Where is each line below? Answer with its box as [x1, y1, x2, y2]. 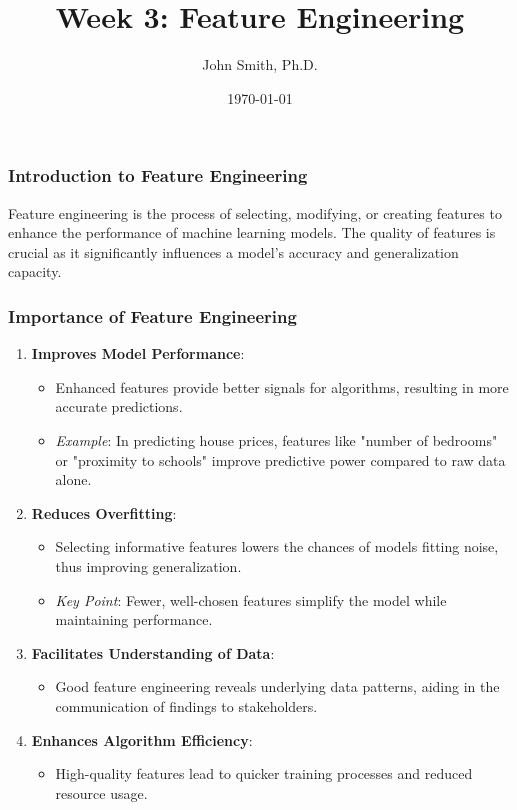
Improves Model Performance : [31, 343, 245, 364]
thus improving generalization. [55, 555, 242, 576]
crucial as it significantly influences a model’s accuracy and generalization [8, 241, 459, 262]
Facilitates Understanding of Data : [31, 642, 275, 663]
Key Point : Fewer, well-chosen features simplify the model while [55, 589, 447, 610]
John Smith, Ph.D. [202, 54, 318, 75]
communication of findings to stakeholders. [55, 695, 318, 716]
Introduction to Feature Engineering [8, 163, 308, 188]
